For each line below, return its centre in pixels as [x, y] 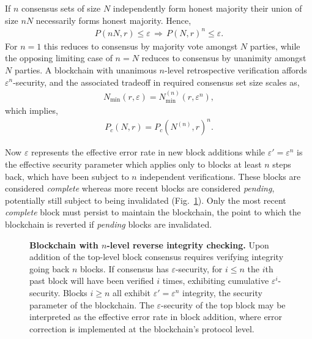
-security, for [199, 268]
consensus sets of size [61, 8]
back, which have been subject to [67, 176]
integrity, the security [222, 293]
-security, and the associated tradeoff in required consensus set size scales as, [156, 82]
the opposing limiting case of [59, 58]
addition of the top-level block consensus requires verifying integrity [157, 257]
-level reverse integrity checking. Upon [188, 244]
